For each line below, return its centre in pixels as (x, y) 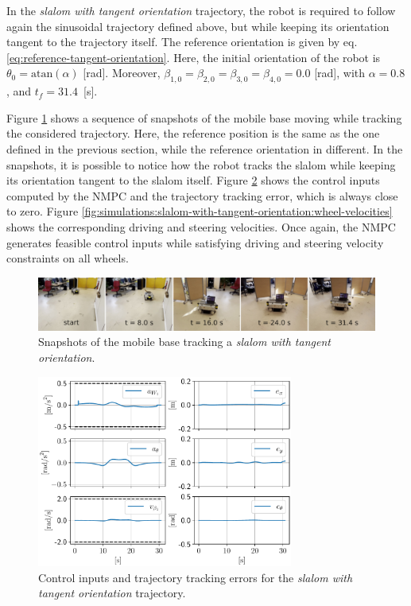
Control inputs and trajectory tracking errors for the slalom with (196, 577)
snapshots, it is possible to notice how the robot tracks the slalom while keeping (201, 164)
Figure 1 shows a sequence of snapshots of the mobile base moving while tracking (204, 117)
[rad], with (340, 73)
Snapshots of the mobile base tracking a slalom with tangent (184, 342)
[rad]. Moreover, (122, 73)
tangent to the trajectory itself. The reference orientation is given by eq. (182, 42)
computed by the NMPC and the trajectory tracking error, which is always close (202, 195)
